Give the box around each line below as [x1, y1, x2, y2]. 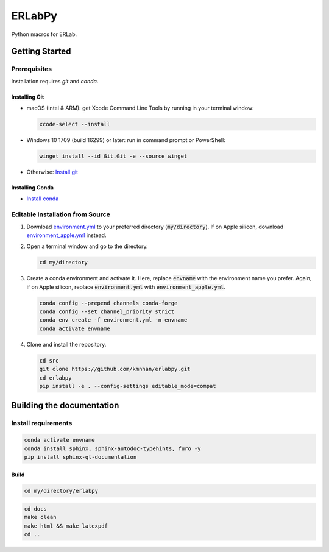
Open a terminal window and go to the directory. [26, 242, 148, 250]
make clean [24, 514, 57, 521]
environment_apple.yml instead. [26, 232, 107, 239]
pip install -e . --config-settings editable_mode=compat [39, 383, 216, 389]
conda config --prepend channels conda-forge [39, 299, 178, 306]
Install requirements [11, 419, 73, 428]
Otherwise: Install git [26, 168, 79, 176]
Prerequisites [11, 65, 52, 73]
